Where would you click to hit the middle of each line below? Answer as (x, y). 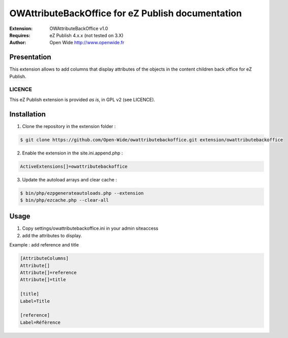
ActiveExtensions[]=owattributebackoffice (74, 166)
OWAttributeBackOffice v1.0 (79, 28)
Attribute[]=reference (48, 273)
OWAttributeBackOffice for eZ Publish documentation (126, 13)
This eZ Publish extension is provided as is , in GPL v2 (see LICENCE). (82, 100)
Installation (27, 114)
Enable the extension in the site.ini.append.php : (73, 153)
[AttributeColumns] (44, 258)
